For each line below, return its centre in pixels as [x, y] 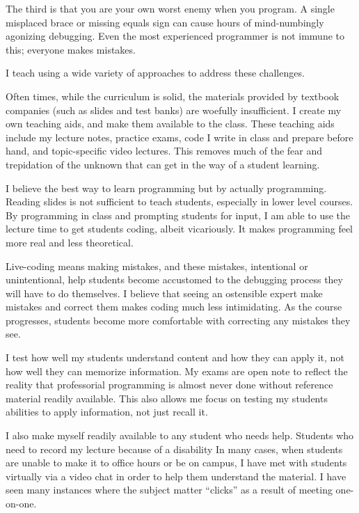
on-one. [21, 503]
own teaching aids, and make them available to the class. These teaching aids [170, 124]
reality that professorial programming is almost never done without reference [169, 385]
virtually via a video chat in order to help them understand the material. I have [176, 476]
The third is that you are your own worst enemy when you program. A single [170, 8]
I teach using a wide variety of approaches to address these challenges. [155, 73]
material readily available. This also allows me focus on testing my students [167, 398]
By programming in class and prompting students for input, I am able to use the [178, 215]
